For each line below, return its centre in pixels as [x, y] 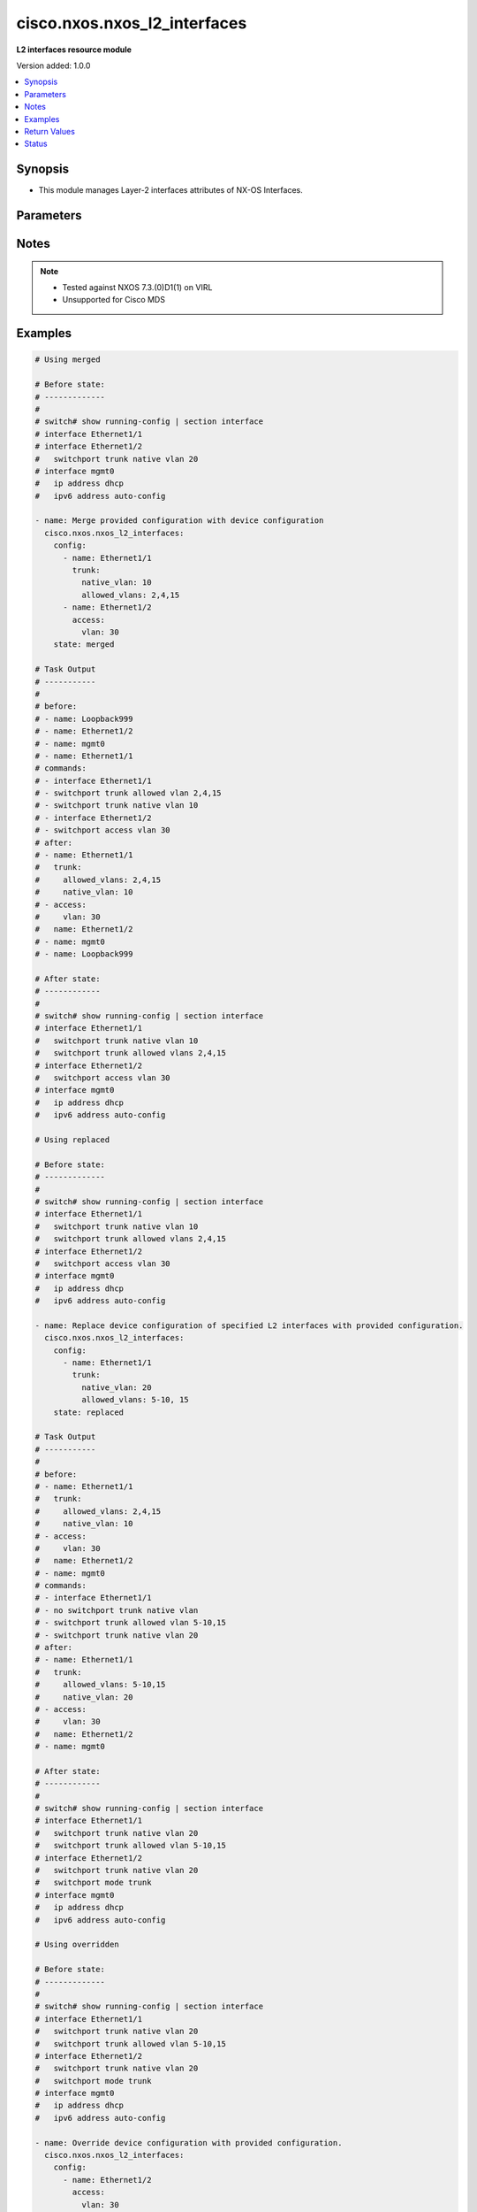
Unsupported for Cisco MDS [114, 300]
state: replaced [88, 1412]
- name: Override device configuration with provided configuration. [189, 2143]
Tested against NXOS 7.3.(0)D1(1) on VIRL [137, 287]
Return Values [49, 131]
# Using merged [68, 360]
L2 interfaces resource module [74, 50]
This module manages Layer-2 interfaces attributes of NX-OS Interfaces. [171, 190]
